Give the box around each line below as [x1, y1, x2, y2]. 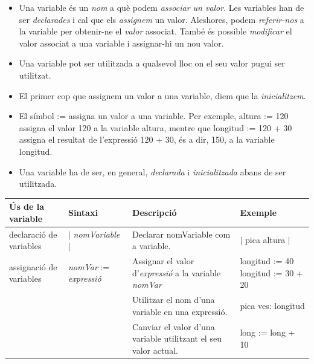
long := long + [240, 326, 295, 339]
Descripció [132, 206, 177, 219]
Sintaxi [68, 206, 98, 219]
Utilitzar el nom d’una [132, 293, 215, 306]
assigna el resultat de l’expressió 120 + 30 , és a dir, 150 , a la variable [19, 133, 275, 146]
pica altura [245, 233, 286, 246]
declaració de [9, 227, 57, 240]
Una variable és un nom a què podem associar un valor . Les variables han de [19, 1, 304, 13]
